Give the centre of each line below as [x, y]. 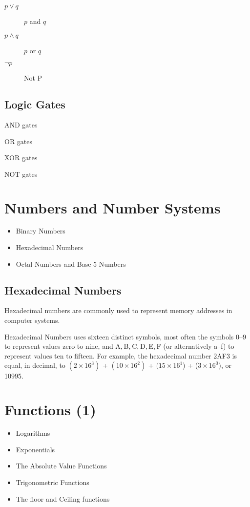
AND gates [21, 124]
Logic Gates [35, 104]
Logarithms [33, 433]
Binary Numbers [41, 231]
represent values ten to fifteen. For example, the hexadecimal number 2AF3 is [121, 355]
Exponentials [35, 449]
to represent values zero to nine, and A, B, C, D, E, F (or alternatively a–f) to [119, 346]
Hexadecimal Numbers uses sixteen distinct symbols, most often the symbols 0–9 [125, 336]
